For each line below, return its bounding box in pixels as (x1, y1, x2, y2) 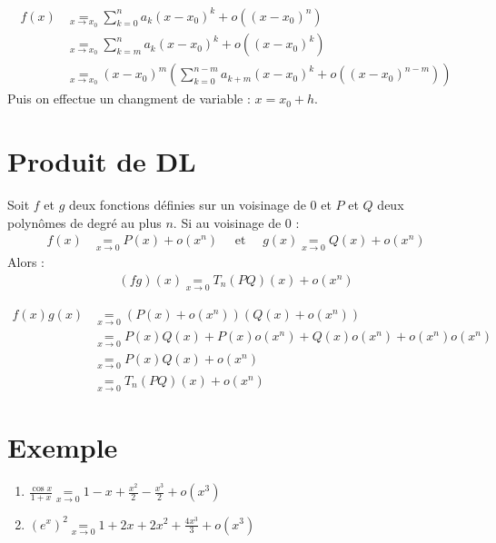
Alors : (7, 252, 45, 271)
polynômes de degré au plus (7, 212, 162, 232)
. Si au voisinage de (173, 212, 282, 232)
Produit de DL (7, 143, 196, 179)
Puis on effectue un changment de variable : (7, 89, 251, 108)
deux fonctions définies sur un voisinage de (69, 194, 306, 213)
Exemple (7, 429, 118, 466)
